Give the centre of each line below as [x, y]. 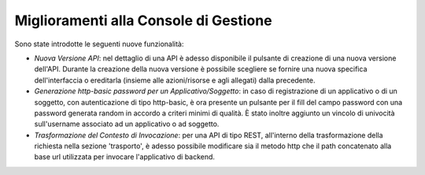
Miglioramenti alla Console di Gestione [143, 20]
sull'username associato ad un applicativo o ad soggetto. [127, 124]
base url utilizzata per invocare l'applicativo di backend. [125, 157]
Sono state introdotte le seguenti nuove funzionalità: [99, 44]
